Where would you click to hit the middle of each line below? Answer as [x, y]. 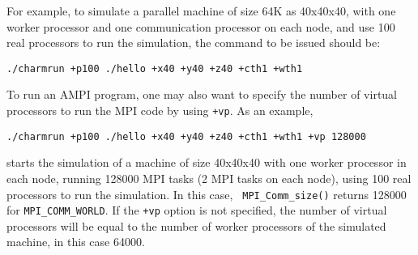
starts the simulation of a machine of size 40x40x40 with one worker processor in [207, 162]
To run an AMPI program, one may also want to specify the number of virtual [202, 94]
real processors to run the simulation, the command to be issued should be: [194, 42]
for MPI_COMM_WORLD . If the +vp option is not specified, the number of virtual [197, 210]
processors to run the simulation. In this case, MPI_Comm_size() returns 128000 [207, 194]
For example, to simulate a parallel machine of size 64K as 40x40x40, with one [201, 11]
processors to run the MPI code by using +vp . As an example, [160, 110]
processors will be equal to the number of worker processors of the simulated [196, 225]
